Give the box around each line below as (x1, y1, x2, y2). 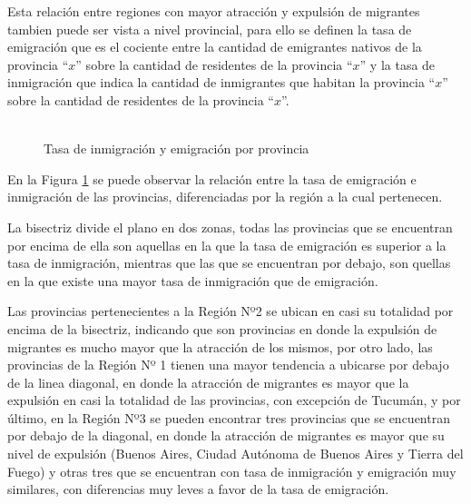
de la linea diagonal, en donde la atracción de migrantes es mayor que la (7, 372, 409, 391)
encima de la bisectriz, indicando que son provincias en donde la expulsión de (7, 319, 437, 338)
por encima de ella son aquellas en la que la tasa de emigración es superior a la (7, 235, 446, 254)
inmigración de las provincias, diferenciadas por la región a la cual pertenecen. (7, 187, 443, 206)
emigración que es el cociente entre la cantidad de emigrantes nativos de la (7, 37, 422, 56)
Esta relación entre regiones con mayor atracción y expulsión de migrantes (7, 2, 420, 20)
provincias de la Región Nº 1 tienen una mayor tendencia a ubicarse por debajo (7, 355, 449, 374)
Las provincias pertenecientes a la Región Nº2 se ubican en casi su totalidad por (7, 301, 454, 321)
